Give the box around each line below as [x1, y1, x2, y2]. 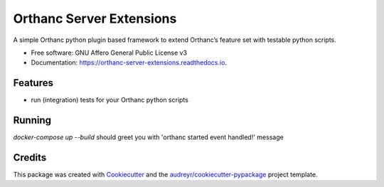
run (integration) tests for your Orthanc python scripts [31, 96, 188, 105]
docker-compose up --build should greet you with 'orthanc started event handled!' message [13, 133, 284, 141]
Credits [13, 151, 47, 164]
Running [13, 114, 52, 127]
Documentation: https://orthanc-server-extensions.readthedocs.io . [31, 58, 228, 67]
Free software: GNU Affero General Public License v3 [31, 48, 188, 57]
